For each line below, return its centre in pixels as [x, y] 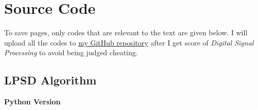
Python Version [32, 102]
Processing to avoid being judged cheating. [71, 52]
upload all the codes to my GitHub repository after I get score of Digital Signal [129, 42]
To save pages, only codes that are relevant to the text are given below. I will [126, 32]
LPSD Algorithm [50, 80]
